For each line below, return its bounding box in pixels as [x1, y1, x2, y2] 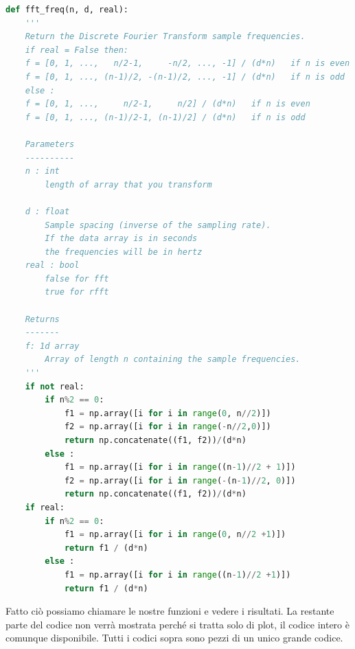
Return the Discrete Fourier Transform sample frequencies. [25, 32, 306, 42]
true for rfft [45, 287, 109, 297]
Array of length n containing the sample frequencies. [45, 354, 301, 365]
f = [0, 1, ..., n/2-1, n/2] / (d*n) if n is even [25, 99, 310, 109]
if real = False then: [25, 45, 128, 55]
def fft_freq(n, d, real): [5, 5, 128, 14]
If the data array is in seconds [45, 234, 198, 244]
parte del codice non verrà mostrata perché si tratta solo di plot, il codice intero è [5, 617, 350, 631]
